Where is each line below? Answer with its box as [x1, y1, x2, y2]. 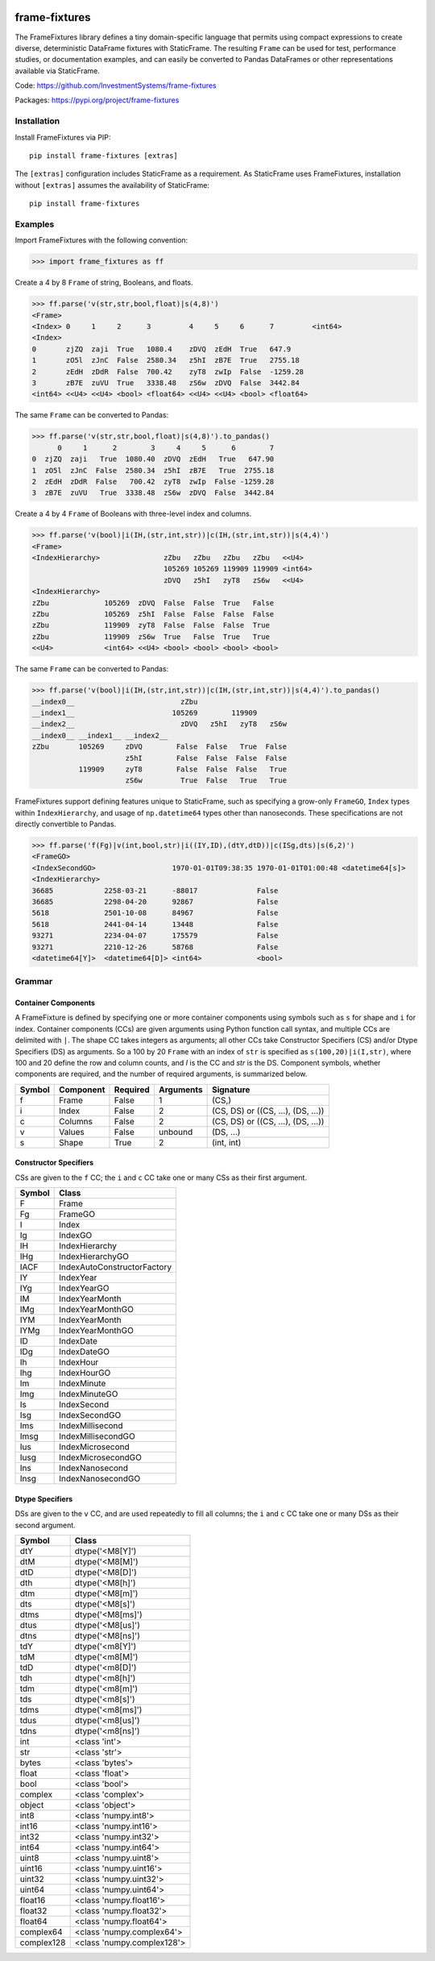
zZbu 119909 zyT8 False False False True [31, 621, 270, 630]
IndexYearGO [59, 1282, 110, 1294]
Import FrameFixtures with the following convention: [14, 235, 188, 245]
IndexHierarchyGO [59, 1251, 129, 1262]
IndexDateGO [59, 1346, 110, 1357]
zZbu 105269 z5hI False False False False [31, 609, 275, 619]
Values [59, 1126, 85, 1137]
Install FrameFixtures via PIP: [14, 132, 111, 142]
